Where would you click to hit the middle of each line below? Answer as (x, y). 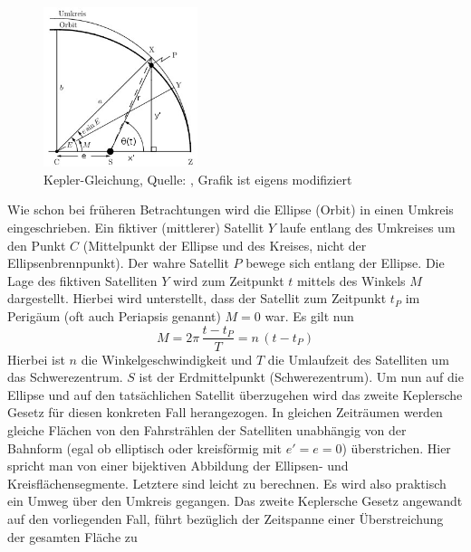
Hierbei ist (36, 359)
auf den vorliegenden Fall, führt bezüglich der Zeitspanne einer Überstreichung (226, 518)
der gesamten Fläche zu (72, 536)
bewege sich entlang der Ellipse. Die (345, 263)
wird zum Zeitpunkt (229, 280)
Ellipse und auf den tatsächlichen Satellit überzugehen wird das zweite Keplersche (235, 394)
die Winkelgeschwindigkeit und (167, 359)
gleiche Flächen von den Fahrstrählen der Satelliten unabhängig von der (207, 429)
